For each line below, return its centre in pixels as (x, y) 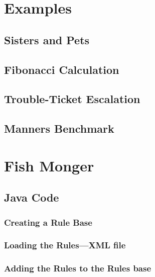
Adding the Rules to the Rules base (78, 268)
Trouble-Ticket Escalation (72, 99)
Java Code (32, 197)
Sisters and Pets (47, 39)
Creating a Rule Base (48, 222)
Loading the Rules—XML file (65, 245)
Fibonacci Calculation (62, 69)
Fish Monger (49, 165)
